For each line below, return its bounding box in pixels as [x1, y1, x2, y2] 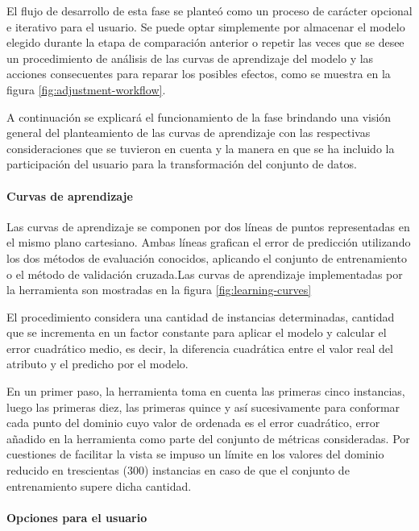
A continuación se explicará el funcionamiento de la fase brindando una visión [6, 108, 392, 125]
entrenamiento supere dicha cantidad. [6, 477, 192, 494]
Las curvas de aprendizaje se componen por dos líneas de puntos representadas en [6, 218, 410, 234]
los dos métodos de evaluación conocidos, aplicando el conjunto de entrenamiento [6, 249, 407, 266]
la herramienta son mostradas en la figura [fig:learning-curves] [6, 281, 312, 298]
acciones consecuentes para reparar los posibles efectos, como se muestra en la [6, 65, 391, 82]
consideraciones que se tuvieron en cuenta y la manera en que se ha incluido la [6, 139, 395, 156]
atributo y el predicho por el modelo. [6, 355, 189, 372]
